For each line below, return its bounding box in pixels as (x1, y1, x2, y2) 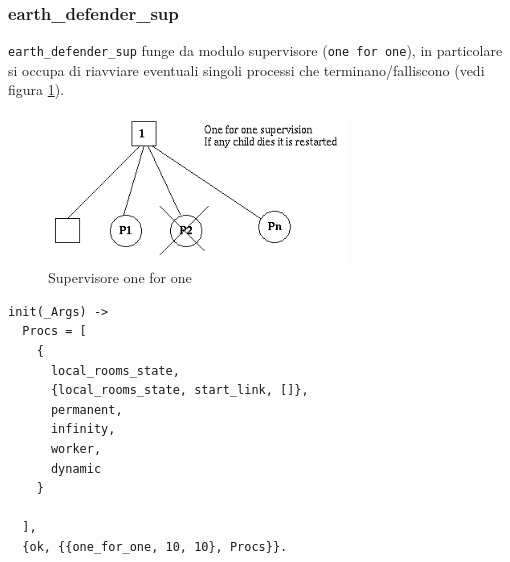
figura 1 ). (8, 79, 65, 100)
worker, (50, 441, 102, 456)
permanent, (50, 402, 123, 417)
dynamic (50, 461, 102, 476)
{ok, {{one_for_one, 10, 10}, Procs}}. (22, 539, 288, 554)
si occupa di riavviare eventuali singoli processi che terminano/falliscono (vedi (8, 59, 485, 80)
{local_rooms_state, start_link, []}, (50, 383, 309, 398)
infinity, (50, 422, 116, 437)
